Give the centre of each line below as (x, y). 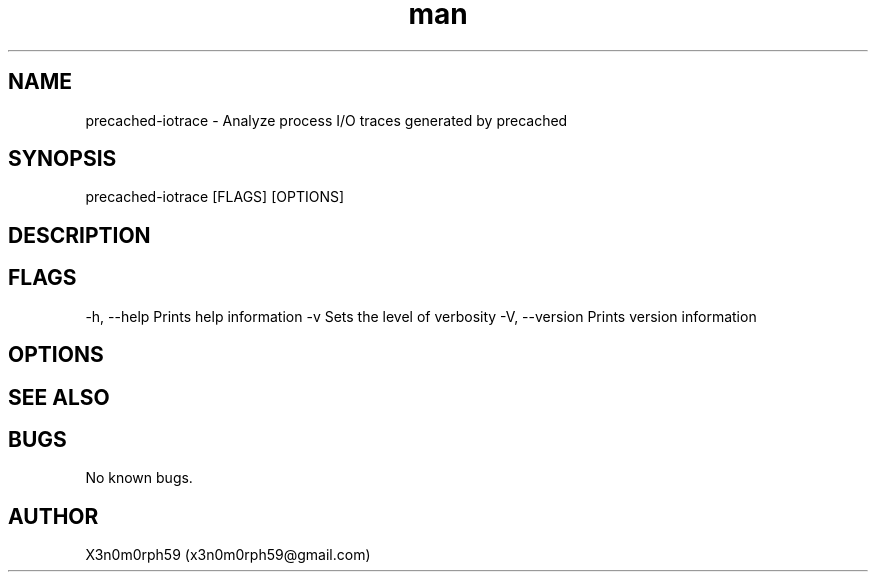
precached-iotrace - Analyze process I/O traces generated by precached (326, 120)
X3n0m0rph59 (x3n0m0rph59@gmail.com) (228, 555)
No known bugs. (139, 478)
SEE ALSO (59, 397)
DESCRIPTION (79, 235)
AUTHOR (53, 516)
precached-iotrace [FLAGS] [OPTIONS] (215, 197)
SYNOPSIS (62, 159)
